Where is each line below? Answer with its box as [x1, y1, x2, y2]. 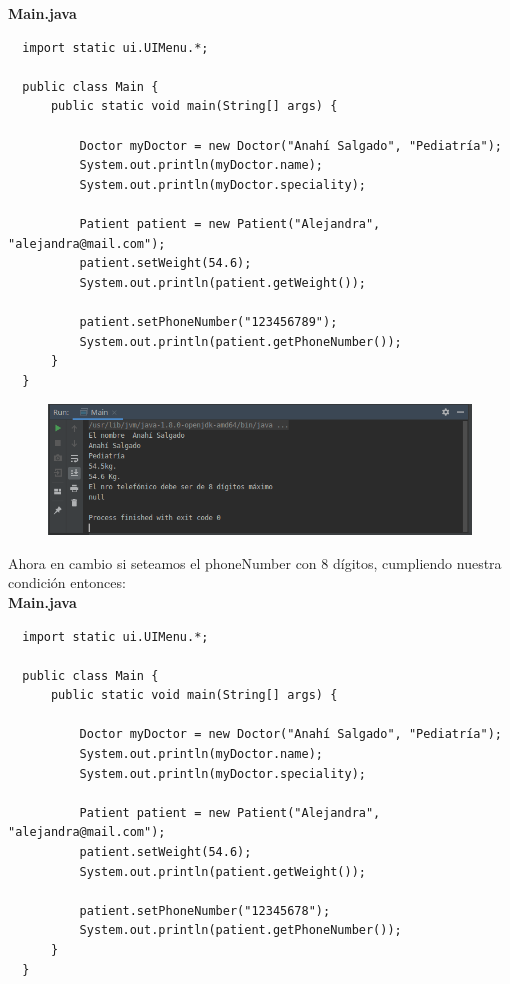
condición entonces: [8, 572, 126, 593]
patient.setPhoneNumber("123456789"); [79, 314, 338, 329]
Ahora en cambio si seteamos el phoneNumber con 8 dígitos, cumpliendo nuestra [8, 552, 502, 573]
